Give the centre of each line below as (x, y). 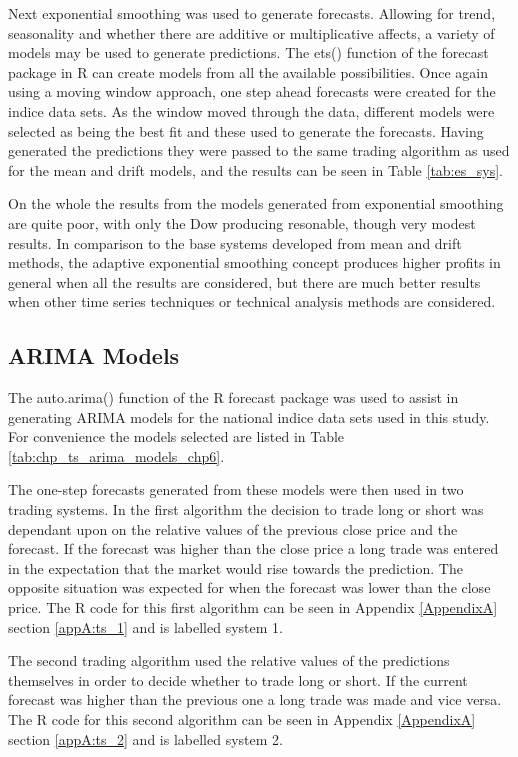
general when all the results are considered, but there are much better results (244, 281)
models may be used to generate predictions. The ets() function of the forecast (248, 52)
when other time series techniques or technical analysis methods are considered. (252, 301)
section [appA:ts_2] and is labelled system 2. (145, 738)
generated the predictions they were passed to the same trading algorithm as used (259, 150)
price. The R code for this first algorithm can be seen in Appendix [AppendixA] (253, 607)
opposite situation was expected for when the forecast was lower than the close (249, 587)
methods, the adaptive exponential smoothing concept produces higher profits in (254, 262)
